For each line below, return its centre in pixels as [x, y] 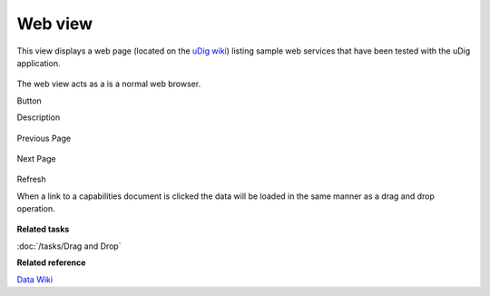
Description [39, 117]
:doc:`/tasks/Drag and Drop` [69, 246]
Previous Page [44, 138]
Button [29, 101]
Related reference [51, 262]
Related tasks [43, 229]
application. [39, 63]
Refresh [32, 179]
